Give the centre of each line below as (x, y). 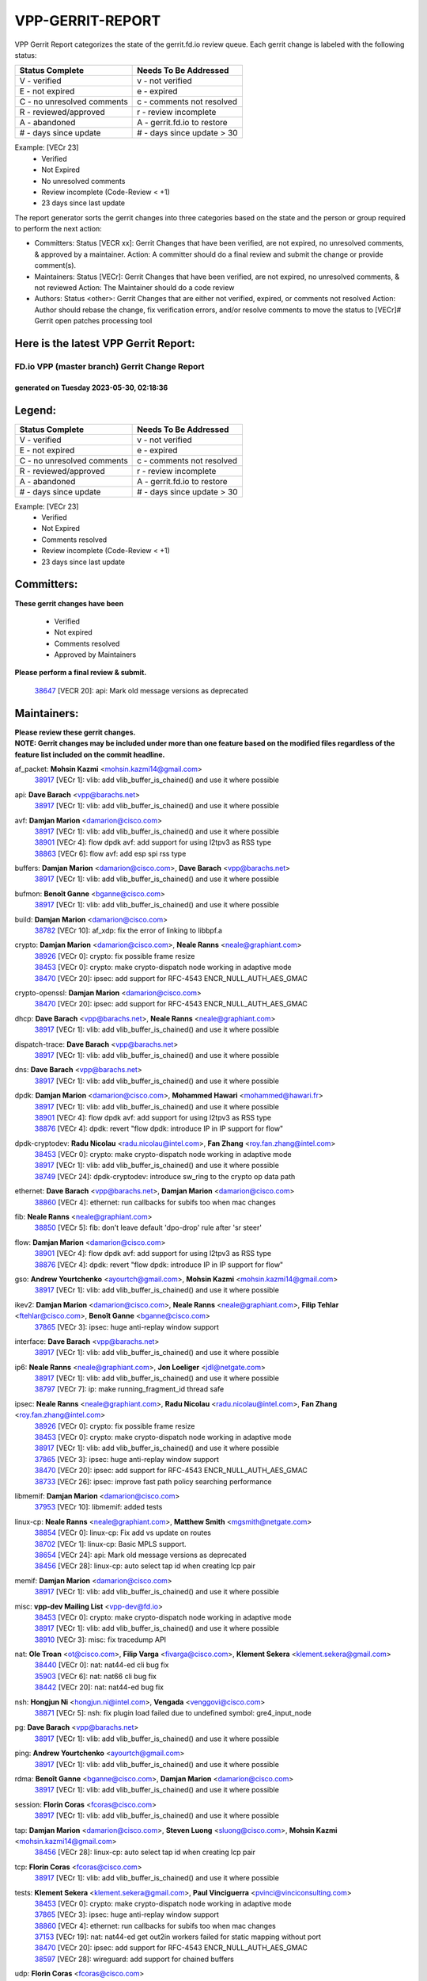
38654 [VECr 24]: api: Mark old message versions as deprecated (140, 1555)
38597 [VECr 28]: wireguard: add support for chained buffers (134, 1959)
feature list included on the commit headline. (90, 754)
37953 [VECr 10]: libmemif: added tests (98, 1507)
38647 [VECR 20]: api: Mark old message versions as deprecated (141, 690)
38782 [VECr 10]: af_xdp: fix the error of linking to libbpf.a (128, 930)
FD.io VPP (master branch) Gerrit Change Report (110, 366)
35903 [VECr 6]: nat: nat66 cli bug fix (96, 1676)
